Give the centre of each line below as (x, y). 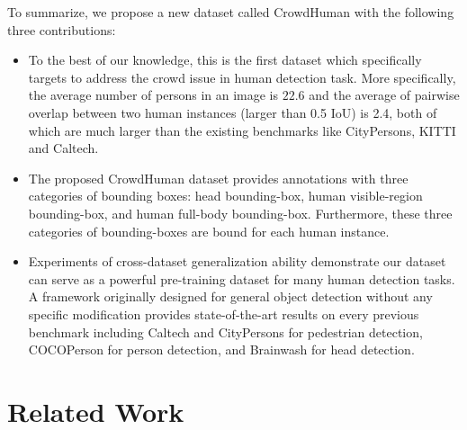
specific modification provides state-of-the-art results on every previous (224, 314)
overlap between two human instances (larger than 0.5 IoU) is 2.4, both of (233, 112)
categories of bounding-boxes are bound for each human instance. (209, 231)
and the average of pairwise (384, 95)
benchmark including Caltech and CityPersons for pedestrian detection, (225, 331)
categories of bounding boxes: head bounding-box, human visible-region (225, 196)
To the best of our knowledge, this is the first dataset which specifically (225, 60)
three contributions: (62, 29)
